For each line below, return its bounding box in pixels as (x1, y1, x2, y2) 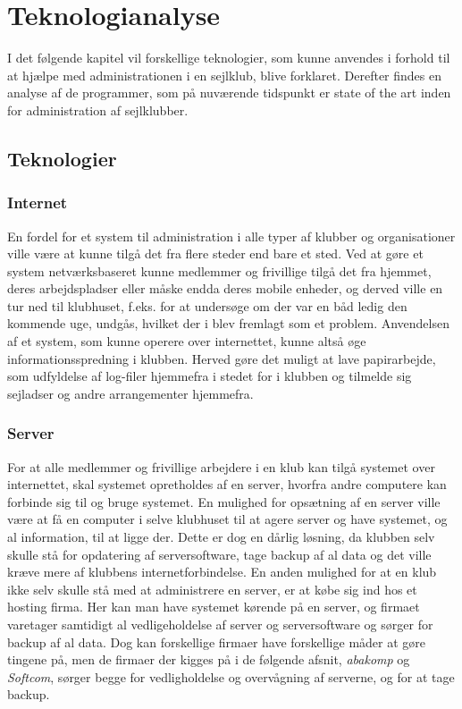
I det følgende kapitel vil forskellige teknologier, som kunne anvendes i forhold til (7, 48, 450, 67)
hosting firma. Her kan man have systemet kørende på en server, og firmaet (7, 597, 420, 616)
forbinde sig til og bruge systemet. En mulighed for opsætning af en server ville (7, 492, 441, 511)
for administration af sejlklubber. (7, 100, 189, 119)
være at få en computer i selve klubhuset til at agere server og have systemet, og (7, 510, 448, 528)
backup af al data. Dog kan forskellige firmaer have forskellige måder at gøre (7, 632, 426, 651)
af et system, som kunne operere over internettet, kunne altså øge (7, 332, 366, 350)
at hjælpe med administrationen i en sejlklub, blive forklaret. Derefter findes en (7, 65, 441, 84)
